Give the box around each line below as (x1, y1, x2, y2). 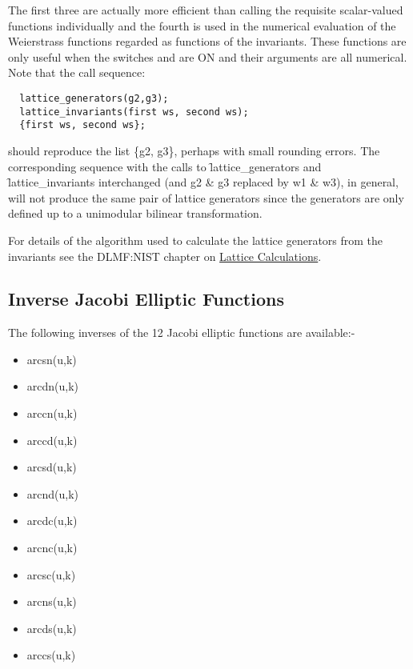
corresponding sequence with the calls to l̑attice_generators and (8, 158, 322, 174)
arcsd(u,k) (26, 459, 77, 475)
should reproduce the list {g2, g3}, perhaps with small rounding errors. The (8, 142, 380, 158)
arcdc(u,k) (26, 512, 78, 529)
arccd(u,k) (26, 431, 78, 448)
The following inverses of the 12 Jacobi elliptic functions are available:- (8, 324, 355, 341)
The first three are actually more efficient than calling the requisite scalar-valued (8, 2, 403, 18)
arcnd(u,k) (26, 485, 79, 502)
